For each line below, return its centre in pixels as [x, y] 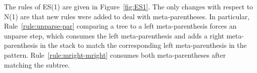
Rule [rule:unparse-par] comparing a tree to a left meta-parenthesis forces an [120, 26]
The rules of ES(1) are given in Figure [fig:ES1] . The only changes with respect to [128, 6]
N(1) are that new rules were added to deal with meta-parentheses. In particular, [127, 16]
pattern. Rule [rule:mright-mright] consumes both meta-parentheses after [115, 55]
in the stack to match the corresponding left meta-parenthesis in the [143, 45]
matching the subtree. [37, 64]
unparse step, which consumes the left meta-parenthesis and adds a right [114, 35]
